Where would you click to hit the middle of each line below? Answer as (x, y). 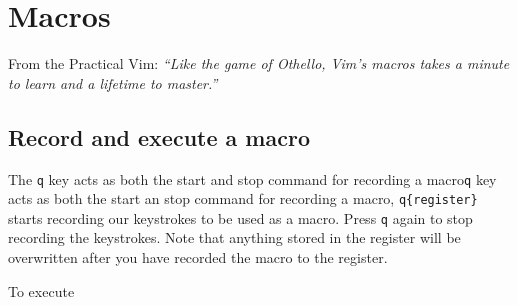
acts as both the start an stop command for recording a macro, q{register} (243, 198)
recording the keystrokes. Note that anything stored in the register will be (234, 237)
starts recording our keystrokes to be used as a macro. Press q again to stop (240, 217)
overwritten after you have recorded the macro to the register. (198, 257)
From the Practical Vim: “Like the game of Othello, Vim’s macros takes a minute (259, 63)
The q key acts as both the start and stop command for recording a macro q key (252, 178)
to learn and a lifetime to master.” (113, 82)
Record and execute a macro (159, 136)
